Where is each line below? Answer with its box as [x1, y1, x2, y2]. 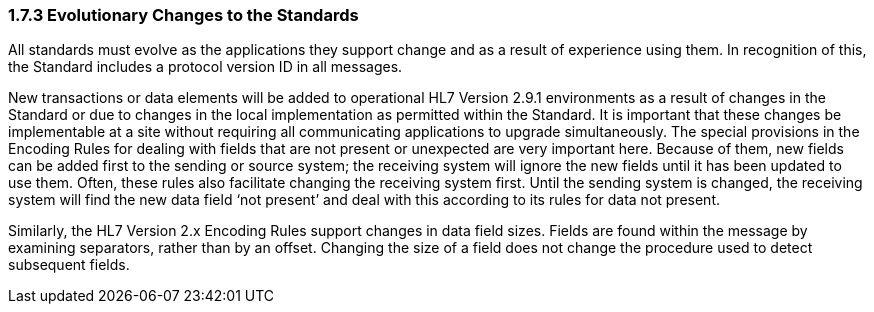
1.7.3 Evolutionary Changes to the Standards [8, 5, 359, 25]
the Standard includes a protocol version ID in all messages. [8, 58, 403, 76]
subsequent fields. [8, 256, 130, 274]
